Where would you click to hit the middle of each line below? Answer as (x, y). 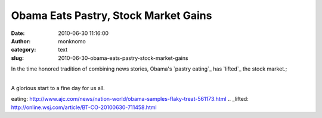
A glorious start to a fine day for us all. (58, 88)
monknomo (72, 41)
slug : (17, 58)
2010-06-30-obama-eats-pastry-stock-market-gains (123, 58)
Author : (21, 41)
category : (24, 50)
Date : (18, 33)
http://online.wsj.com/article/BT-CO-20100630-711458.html (84, 107)
